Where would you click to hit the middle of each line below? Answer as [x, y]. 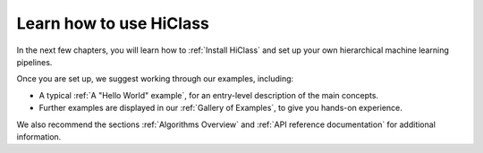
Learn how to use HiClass [113, 23]
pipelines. [34, 62]
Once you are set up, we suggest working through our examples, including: [155, 79]
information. [39, 136]
